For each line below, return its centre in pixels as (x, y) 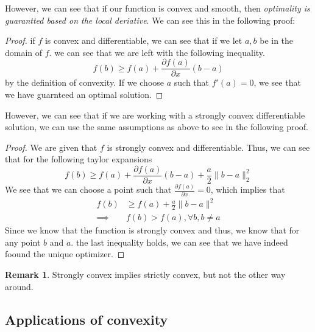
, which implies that (248, 189)
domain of (24, 52)
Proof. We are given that (51, 147)
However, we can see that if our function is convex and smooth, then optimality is (157, 8)
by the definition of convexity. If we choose (85, 82)
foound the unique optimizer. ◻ (65, 254)
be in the (277, 40)
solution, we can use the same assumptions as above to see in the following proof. (157, 127)
